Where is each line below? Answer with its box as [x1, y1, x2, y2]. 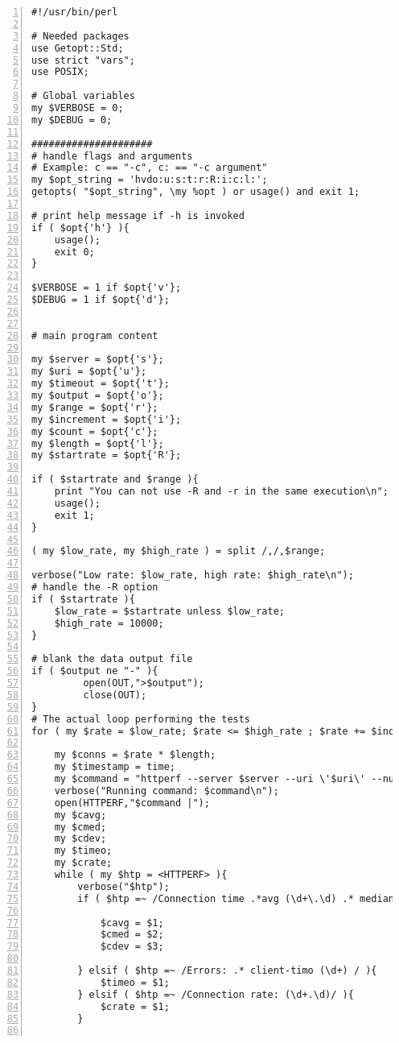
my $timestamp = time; [54, 761, 175, 773]
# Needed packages [31, 30, 130, 42]
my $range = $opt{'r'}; [31, 401, 158, 413]
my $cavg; [54, 809, 107, 821]
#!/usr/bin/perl [31, 6, 118, 18]
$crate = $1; [100, 1000, 170, 1012]
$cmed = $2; [100, 929, 164, 941]
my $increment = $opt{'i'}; [31, 413, 182, 425]
